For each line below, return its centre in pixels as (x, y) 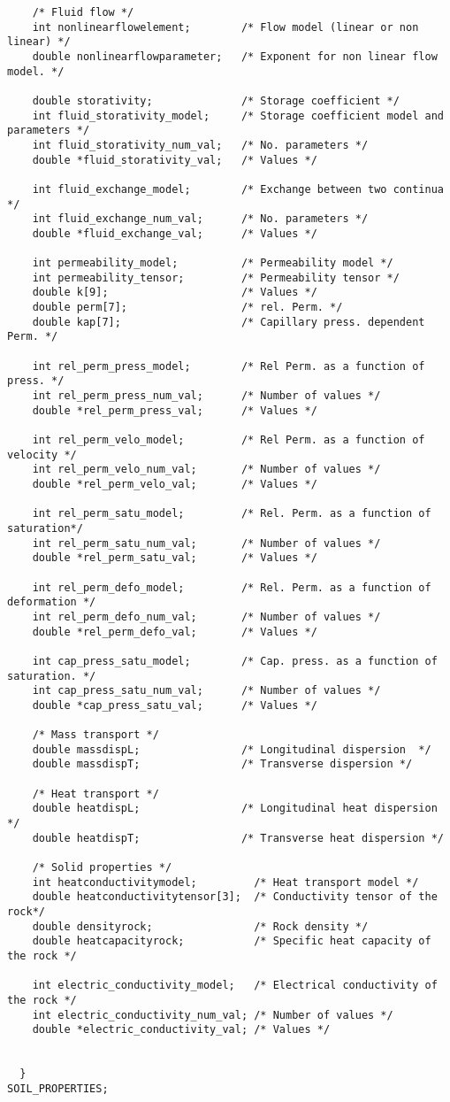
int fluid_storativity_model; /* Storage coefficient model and (238, 116)
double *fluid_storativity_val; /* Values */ (175, 160)
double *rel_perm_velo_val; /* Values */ (175, 484)
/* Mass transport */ (95, 735)
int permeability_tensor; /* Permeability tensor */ (216, 277)
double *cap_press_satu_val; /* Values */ (175, 705)
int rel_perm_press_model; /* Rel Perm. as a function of (229, 366)
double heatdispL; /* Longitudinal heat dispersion (235, 809)
